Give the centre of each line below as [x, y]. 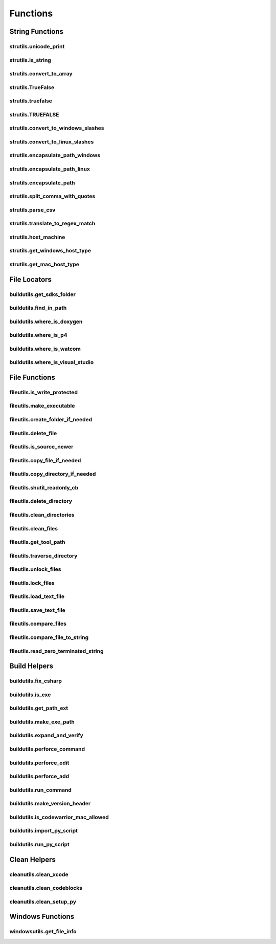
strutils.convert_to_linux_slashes [52, 142]
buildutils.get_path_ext [39, 708]
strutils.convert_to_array [41, 74]
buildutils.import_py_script [43, 831]
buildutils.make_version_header [50, 804]
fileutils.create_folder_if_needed [51, 420]
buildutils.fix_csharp [36, 681]
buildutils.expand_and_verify [47, 736]
